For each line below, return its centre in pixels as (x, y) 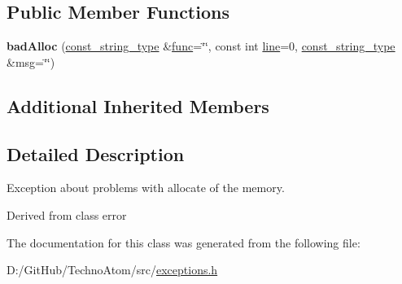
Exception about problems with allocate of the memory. (146, 188)
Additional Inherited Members (138, 105)
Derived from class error (67, 214)
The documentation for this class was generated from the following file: (184, 242)
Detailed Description (96, 153)
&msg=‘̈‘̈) (31, 61)
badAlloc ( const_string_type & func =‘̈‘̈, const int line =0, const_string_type (201, 46)
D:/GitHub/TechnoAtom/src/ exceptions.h (112, 270)
